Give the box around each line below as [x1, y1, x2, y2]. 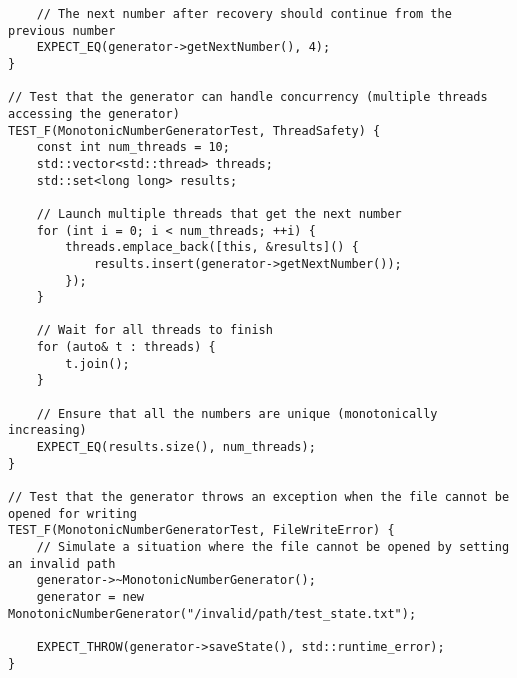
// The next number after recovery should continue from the [36, 7, 452, 21]
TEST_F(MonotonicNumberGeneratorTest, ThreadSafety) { [8, 123, 381, 138]
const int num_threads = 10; [36, 140, 230, 155]
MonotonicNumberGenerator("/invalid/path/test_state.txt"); [8, 606, 417, 621]
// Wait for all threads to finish [36, 323, 273, 338]
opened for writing [8, 506, 137, 521]
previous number [8, 23, 116, 38]
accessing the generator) [8, 106, 180, 121]
